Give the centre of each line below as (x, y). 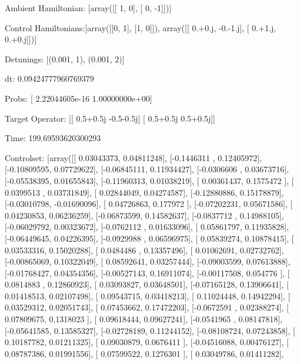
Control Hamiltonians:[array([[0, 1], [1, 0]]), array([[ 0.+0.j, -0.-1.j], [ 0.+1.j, (141, 27)
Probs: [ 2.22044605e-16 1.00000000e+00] (79, 98)
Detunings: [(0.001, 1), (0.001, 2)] (65, 59)
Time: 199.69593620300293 (53, 138)
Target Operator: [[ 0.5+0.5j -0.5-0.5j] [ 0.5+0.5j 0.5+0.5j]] (110, 118)
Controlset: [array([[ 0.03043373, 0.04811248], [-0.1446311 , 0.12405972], (133, 157)
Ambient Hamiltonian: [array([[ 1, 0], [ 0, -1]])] (88, 8)
